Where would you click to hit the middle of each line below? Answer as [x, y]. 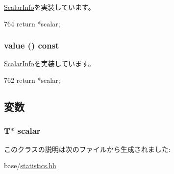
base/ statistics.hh [30, 165]
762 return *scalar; [32, 80]
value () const [32, 45]
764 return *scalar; [32, 23]
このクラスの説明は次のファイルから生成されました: [87, 149]
